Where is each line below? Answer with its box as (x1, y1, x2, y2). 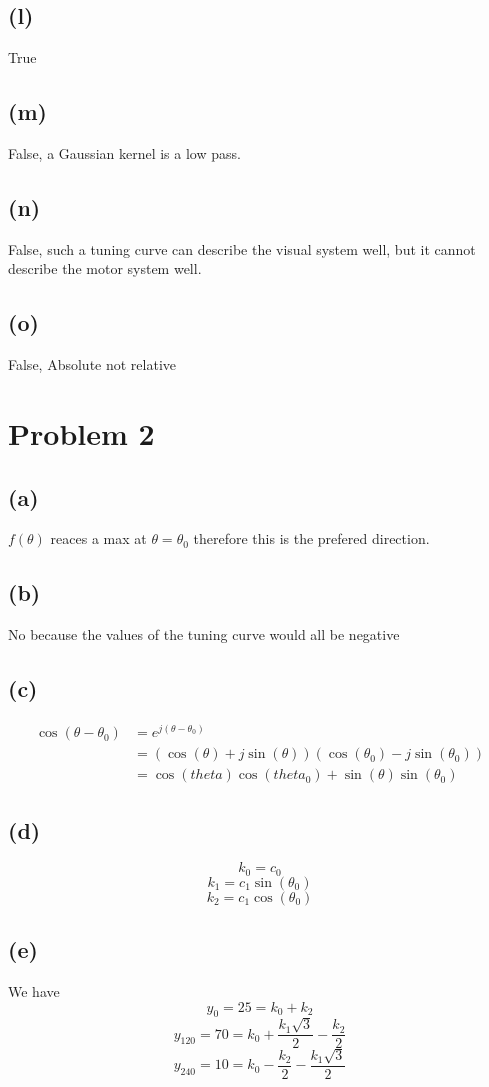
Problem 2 (8, 412, 155, 453)
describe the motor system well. (8, 258, 202, 279)
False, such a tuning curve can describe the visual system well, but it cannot (8, 238, 476, 259)
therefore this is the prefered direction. (193, 528, 430, 549)
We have (8, 980, 60, 1001)
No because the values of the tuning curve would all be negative (8, 624, 400, 645)
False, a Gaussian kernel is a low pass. (8, 143, 241, 163)
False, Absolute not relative (8, 354, 176, 375)
